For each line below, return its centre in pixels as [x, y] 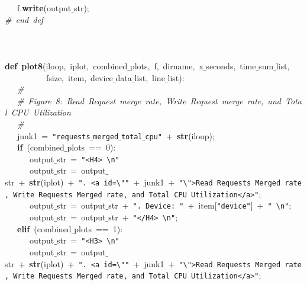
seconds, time [231, 65]
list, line [150, 77]
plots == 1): [98, 228]
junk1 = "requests [54, 135]
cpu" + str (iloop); [180, 135]
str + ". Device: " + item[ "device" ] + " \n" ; [200, 205]
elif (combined [44, 228]
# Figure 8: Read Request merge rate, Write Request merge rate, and [149, 100]
